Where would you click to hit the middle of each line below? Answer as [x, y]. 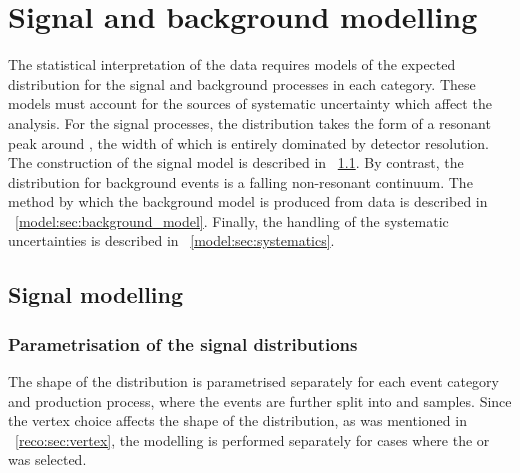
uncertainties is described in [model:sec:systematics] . [171, 240]
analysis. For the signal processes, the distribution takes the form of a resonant [249, 122]
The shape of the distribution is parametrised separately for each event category [253, 381]
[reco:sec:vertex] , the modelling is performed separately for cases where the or [252, 439]
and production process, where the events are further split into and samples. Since [260, 400]
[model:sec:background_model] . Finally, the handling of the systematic [232, 220]
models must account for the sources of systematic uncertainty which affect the [250, 103]
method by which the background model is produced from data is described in [248, 201]
